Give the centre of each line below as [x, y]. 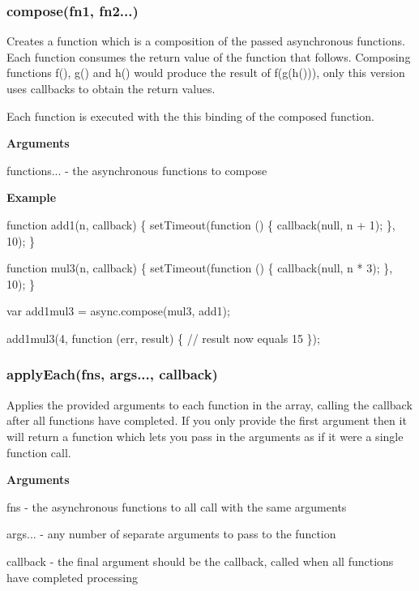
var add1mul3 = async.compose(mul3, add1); [118, 311]
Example [32, 197]
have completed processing [72, 577]
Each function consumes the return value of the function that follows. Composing [209, 56]
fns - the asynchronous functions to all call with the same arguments [177, 506]
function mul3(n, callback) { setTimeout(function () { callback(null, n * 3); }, [200, 268]
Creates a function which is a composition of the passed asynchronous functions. [206, 41]
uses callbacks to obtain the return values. [111, 88]
